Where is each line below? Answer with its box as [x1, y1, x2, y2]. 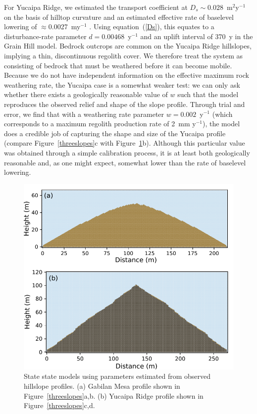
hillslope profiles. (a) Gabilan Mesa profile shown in [24, 381, 180, 391]
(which [212, 108, 233, 119]
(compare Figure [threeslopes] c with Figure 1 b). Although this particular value [4, 138, 245, 148]
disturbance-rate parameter [4, 31, 87, 41]
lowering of [4, 21, 37, 32]
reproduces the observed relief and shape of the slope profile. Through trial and [4, 99, 245, 109]
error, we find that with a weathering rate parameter [4, 108, 164, 119]
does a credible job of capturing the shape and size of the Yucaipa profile [4, 128, 226, 138]
